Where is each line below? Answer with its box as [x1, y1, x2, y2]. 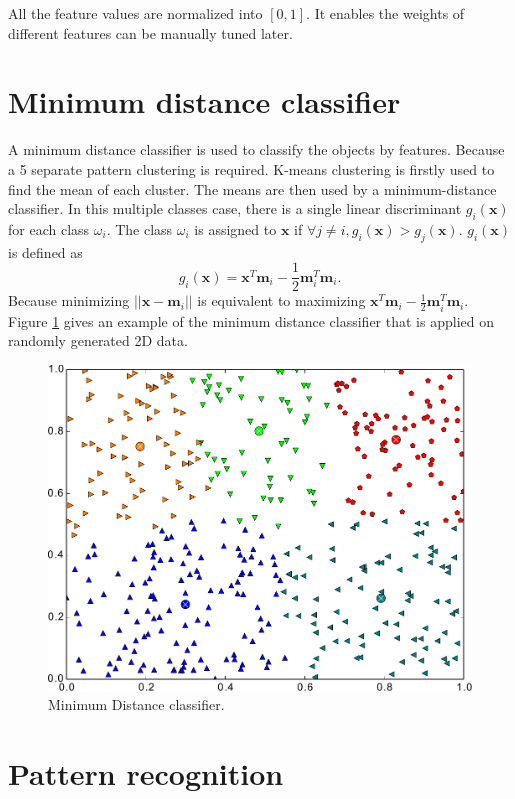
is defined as [8, 241, 83, 262]
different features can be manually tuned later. [8, 22, 293, 43]
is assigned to [194, 218, 277, 239]
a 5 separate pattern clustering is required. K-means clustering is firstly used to [8, 158, 495, 179]
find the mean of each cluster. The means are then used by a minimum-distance [8, 178, 497, 199]
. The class [106, 218, 173, 239]
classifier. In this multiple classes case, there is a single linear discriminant [8, 198, 462, 219]
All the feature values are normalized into [8, 3, 263, 23]
